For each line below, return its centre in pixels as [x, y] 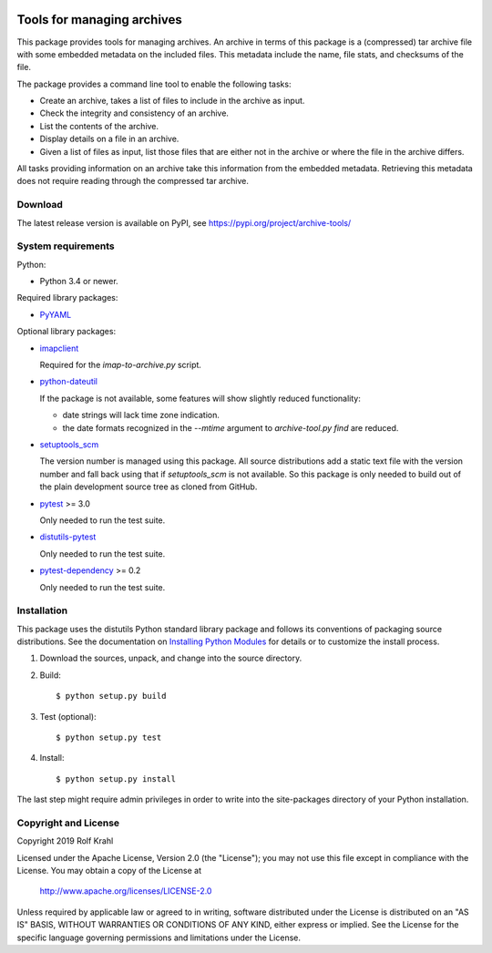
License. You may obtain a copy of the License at [109, 871]
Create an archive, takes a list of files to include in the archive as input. [172, 101]
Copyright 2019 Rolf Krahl [65, 841]
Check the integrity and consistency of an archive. [134, 113]
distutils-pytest [68, 537]
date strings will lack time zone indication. [141, 415]
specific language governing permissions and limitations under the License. [159, 938]
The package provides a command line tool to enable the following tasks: [154, 84]
